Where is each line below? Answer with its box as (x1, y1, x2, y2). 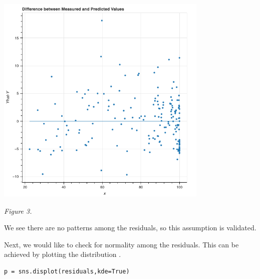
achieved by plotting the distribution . (4, 249, 121, 259)
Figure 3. (4, 205, 32, 216)
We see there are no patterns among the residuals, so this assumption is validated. (4, 222, 256, 233)
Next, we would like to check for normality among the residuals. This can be (4, 239, 239, 249)
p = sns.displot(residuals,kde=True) (4, 267, 130, 275)
